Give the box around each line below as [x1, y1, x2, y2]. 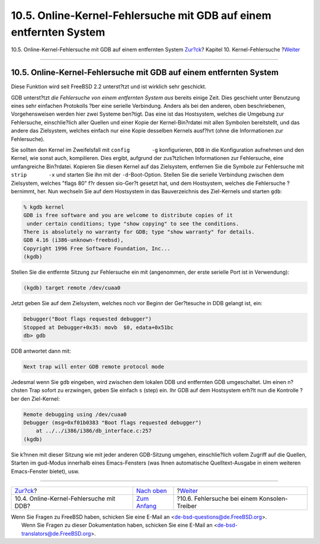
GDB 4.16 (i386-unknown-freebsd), [23, 237, 124, 244]
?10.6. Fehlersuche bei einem [177, 495, 258, 503]
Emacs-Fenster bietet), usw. [11, 468, 80, 475]
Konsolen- [258, 495, 288, 503]
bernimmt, [11, 187, 37, 195]
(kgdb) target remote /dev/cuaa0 [23, 284, 121, 292]
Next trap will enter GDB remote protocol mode [23, 363, 164, 370]
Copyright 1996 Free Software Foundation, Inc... [23, 245, 171, 252]
